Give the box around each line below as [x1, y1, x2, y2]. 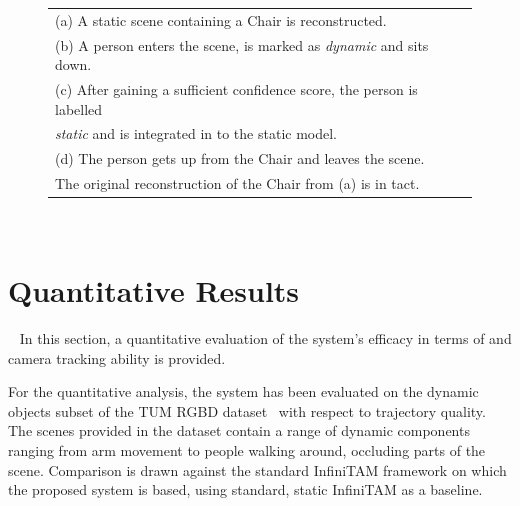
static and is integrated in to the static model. [55, 123, 337, 144]
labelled [55, 98, 103, 119]
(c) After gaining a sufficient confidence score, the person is [55, 79, 418, 100]
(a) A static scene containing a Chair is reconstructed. [55, 9, 387, 30]
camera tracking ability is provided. [8, 347, 226, 368]
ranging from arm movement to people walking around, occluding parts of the [8, 439, 486, 460]
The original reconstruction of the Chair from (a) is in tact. [55, 173, 420, 194]
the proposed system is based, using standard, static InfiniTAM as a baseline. [8, 479, 483, 500]
